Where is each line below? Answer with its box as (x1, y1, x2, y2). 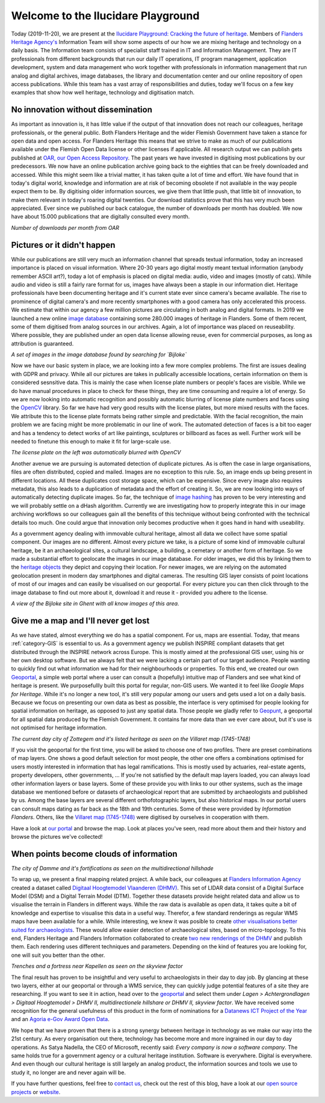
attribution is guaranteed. (11, 340, 74, 347)
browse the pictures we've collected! (11, 833, 103, 840)
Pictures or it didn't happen (11, 239, 116, 250)
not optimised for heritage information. (11, 724, 107, 731)
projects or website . (11, 1088, 61, 1095)
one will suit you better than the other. (11, 951, 105, 959)
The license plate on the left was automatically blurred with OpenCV (11, 449, 181, 456)
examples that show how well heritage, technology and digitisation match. (11, 89, 195, 96)
